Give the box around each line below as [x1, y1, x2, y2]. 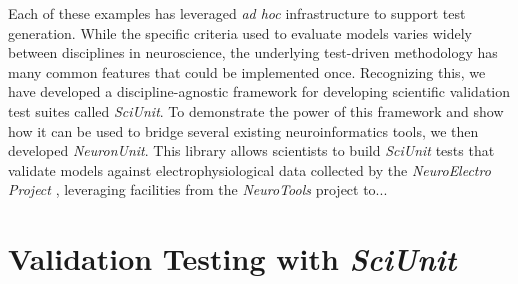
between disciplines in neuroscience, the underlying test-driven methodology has [8, 42, 498, 63]
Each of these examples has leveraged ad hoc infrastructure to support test [8, 3, 466, 23]
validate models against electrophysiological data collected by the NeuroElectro [8, 159, 491, 180]
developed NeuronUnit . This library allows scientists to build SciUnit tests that [8, 140, 495, 161]
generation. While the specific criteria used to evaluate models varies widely [8, 22, 472, 43]
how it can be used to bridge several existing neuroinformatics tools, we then [8, 120, 479, 141]
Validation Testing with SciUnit [8, 238, 457, 280]
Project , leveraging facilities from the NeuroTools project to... [8, 179, 388, 200]
